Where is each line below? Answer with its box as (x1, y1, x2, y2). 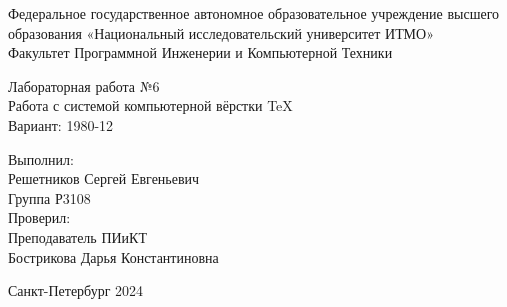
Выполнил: (8, 148, 74, 169)
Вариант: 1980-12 (8, 114, 114, 135)
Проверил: (8, 207, 71, 228)
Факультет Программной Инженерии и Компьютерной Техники (8, 42, 393, 63)
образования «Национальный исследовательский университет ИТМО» (8, 22, 434, 43)
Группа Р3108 (8, 187, 91, 208)
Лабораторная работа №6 (8, 75, 160, 96)
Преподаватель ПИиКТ (8, 226, 147, 247)
